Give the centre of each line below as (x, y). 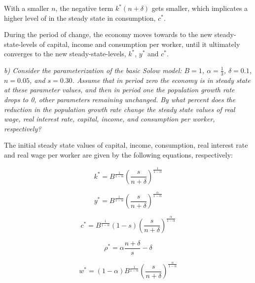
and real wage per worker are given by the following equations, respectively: (118, 154)
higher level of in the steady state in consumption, (80, 18)
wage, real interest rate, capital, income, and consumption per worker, (109, 119)
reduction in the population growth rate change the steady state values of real (120, 109)
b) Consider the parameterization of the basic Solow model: (93, 70)
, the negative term (84, 8)
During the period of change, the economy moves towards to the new (108, 34)
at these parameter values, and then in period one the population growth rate (119, 90)
